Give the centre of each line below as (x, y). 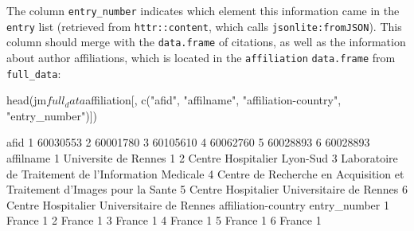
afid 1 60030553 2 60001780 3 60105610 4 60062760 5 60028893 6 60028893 (188, 142)
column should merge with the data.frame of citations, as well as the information (206, 42)
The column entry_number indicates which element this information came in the (203, 10)
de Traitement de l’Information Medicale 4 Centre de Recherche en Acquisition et (205, 173)
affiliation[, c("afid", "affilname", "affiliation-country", (213, 100)
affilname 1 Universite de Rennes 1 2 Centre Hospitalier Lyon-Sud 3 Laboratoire (202, 158)
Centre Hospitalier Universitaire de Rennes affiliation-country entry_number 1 (198, 204)
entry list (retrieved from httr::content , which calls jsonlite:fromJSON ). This (204, 26)
